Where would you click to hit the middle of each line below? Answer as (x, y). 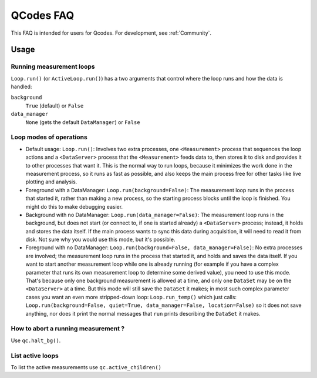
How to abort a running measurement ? (68, 329)
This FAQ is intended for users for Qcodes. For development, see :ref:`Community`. (111, 33)
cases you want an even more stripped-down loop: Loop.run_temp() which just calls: (131, 297)
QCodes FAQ (43, 15)
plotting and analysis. (51, 182)
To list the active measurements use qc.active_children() (86, 367)
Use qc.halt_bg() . (36, 340)
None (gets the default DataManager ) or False (83, 122)
